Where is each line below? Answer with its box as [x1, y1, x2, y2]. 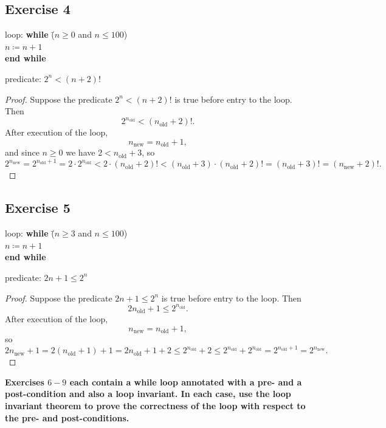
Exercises [5, 375, 44, 388]
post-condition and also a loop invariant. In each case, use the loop [5, 387, 291, 400]
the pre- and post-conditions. [5, 411, 129, 424]
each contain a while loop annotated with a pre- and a [69, 375, 302, 388]
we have [66, 146, 95, 159]
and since [5, 146, 40, 159]
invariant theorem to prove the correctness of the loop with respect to [5, 399, 306, 412]
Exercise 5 [5, 198, 71, 217]
